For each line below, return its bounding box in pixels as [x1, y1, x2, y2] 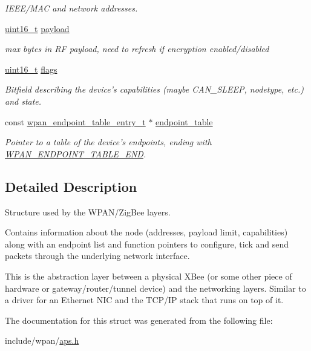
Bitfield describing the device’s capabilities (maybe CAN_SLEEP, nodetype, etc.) [5, 83, 304, 96]
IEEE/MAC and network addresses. [5, 2, 138, 14]
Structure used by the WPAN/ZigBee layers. [5, 205, 171, 218]
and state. [5, 94, 42, 107]
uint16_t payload [5, 22, 70, 34]
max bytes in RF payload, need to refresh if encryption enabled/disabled [5, 42, 269, 55]
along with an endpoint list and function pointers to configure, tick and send [5, 237, 289, 250]
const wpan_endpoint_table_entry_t [5, 115, 146, 128]
